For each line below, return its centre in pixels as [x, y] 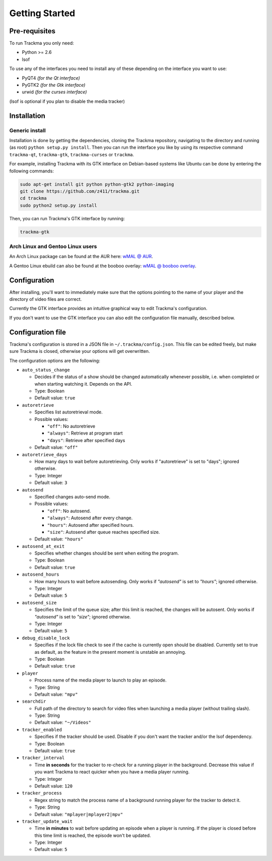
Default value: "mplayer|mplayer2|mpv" [79, 814]
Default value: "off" [56, 447]
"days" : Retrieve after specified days [86, 440]
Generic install [27, 130]
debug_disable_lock [46, 638]
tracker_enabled [42, 729]
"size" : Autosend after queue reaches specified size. [104, 532]
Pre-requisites [32, 31]
